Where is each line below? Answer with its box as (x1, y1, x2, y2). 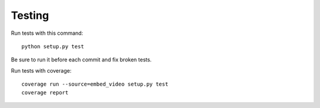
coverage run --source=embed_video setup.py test (21, 81, 169, 88)
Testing (11, 9, 49, 22)
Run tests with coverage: (11, 67, 72, 74)
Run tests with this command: (11, 30, 84, 37)
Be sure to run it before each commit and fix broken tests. (11, 56, 152, 63)
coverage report (21, 89, 69, 96)
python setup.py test (21, 43, 84, 50)
